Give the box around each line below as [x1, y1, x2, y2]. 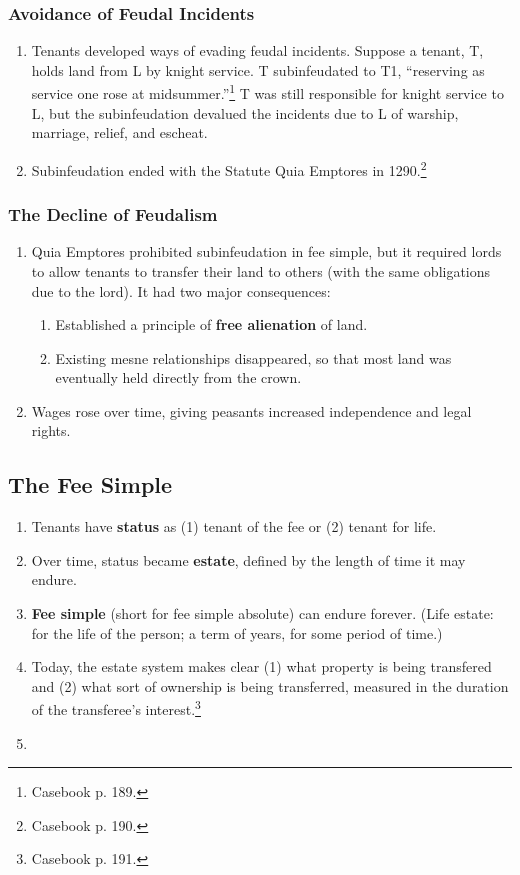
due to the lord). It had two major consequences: [31, 280, 331, 301]
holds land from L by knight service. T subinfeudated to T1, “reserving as [31, 59, 485, 80]
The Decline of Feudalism [8, 202, 218, 227]
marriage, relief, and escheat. [31, 122, 208, 143]
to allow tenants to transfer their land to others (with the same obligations [31, 260, 491, 281]
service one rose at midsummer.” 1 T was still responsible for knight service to [31, 80, 504, 104]
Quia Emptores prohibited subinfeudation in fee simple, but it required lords [31, 241, 502, 262]
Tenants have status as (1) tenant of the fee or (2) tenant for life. [31, 516, 437, 537]
